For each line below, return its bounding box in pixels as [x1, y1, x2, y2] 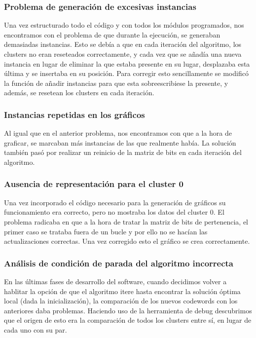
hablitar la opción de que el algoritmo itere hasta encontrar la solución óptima [4, 286, 241, 296]
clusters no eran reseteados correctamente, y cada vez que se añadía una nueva [4, 49, 242, 59]
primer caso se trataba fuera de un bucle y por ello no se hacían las [4, 226, 208, 236]
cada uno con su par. [4, 324, 67, 335]
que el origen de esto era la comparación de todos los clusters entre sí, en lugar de [4, 315, 252, 325]
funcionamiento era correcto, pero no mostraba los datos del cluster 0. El [4, 207, 224, 217]
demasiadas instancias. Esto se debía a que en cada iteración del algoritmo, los [4, 39, 242, 49]
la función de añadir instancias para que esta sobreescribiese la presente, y [4, 77, 228, 88]
